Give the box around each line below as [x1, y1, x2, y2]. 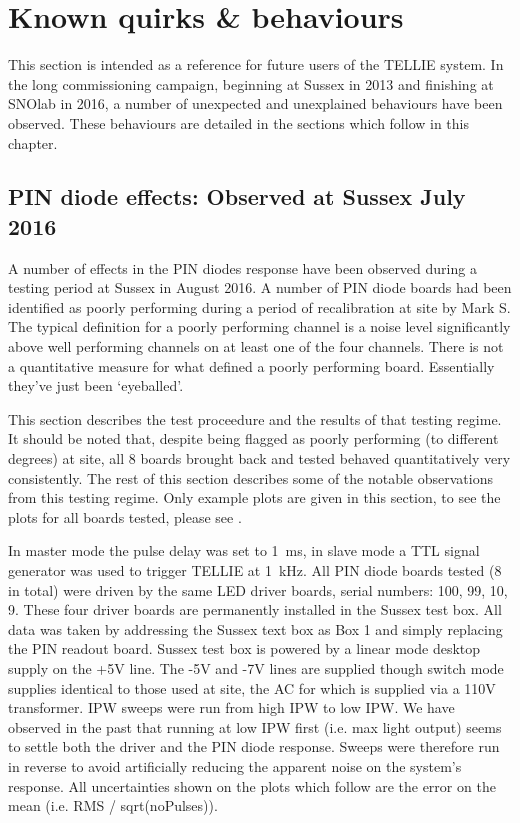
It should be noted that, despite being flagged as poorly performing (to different [8, 428, 499, 449]
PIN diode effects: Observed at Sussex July [8, 181, 466, 212]
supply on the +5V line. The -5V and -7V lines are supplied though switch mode [8, 657, 504, 678]
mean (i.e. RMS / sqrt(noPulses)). [8, 795, 218, 816]
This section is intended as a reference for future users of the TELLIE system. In [8, 54, 504, 75]
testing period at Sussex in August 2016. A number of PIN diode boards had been [8, 277, 512, 298]
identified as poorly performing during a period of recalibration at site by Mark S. [8, 296, 511, 317]
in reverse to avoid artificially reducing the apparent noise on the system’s [8, 755, 462, 776]
